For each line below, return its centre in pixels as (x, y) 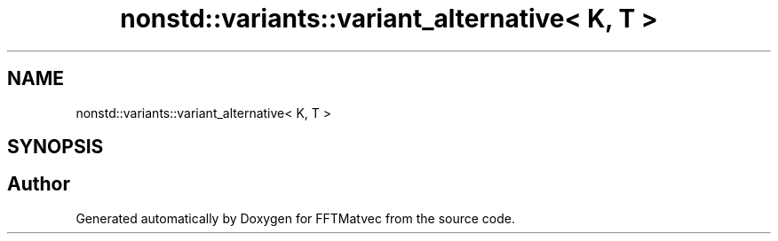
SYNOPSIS (56, 147)
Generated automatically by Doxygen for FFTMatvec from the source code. (296, 218)
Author (39, 184)
